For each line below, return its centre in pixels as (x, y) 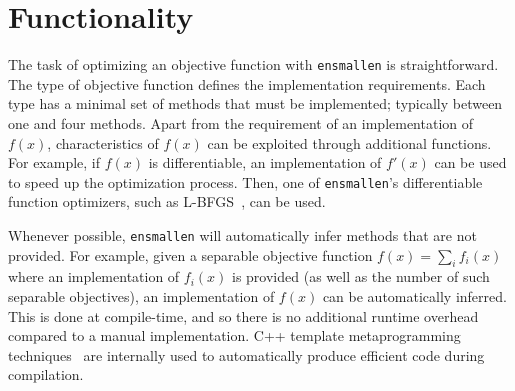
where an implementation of (94, 276)
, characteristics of (103, 142)
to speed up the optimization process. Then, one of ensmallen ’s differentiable (245, 181)
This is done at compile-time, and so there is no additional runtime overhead (243, 315)
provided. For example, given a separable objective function (190, 254)
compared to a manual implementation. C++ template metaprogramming (234, 335)
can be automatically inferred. (414, 296)
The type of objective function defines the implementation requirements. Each (247, 83)
